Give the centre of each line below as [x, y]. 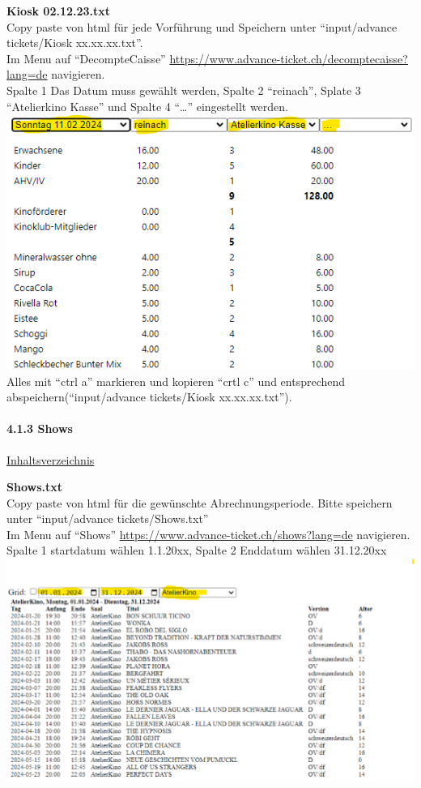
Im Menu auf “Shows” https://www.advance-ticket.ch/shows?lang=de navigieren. [208, 534]
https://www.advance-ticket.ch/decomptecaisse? [289, 58]
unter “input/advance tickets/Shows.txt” [108, 518]
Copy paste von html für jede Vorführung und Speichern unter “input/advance [202, 26]
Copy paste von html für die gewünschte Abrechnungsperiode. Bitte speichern [200, 502]
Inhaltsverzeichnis [51, 459]
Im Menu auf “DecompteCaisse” [86, 58]
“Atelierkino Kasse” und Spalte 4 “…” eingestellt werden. [147, 106]
